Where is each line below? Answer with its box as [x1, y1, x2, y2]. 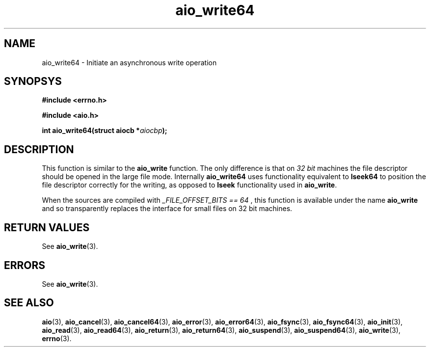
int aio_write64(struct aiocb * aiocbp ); [42, 126, 167, 135]
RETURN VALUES [4, 221, 90, 234]
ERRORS [4, 259, 46, 271]
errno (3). [42, 334, 72, 343]
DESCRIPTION [4, 143, 74, 156]
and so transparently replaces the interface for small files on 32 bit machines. [42, 204, 293, 213]
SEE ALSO [4, 297, 54, 309]
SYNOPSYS [4, 75, 62, 88]
